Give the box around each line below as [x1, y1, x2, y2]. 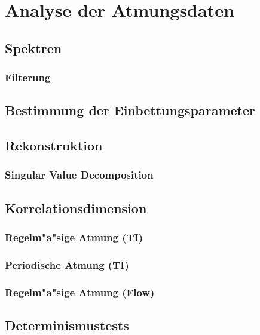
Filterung [5, 70, 51, 85]
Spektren [5, 38, 62, 57]
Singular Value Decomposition [5, 167, 154, 182]
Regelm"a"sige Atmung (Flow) [5, 284, 155, 299]
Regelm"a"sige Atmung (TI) [5, 230, 143, 245]
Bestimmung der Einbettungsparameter [5, 101, 256, 119]
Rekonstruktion [5, 136, 103, 155]
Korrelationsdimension [5, 198, 147, 217]
